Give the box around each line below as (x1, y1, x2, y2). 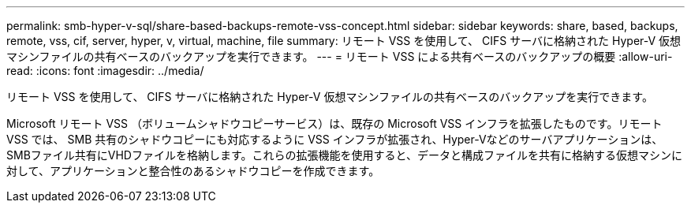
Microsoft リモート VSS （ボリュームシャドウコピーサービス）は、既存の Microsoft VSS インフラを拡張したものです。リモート (6, 117, 663, 130)
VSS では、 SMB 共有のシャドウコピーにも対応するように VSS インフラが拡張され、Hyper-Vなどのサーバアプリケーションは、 (6, 132, 663, 146)
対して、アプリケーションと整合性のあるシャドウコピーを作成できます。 (6, 164, 380, 177)
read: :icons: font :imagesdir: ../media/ (6, 64, 204, 77)
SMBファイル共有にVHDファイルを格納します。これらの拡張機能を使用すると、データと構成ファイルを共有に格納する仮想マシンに (6, 148, 682, 162)
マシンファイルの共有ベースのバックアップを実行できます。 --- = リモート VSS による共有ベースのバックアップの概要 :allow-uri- (6, 50, 673, 63)
